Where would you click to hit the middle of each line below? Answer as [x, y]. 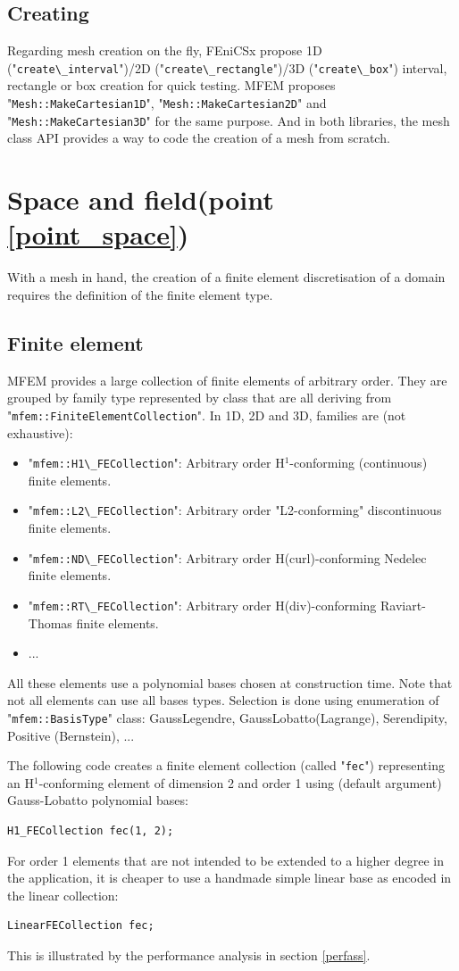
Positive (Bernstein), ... [71, 735]
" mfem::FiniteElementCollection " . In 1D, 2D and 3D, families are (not [207, 415]
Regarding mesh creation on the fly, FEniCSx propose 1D [165, 50]
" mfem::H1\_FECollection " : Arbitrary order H [156, 463]
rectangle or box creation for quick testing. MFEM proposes [171, 85]
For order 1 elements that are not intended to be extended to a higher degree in [225, 860]
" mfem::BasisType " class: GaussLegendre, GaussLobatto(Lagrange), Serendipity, [227, 717]
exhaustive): [40, 432]
